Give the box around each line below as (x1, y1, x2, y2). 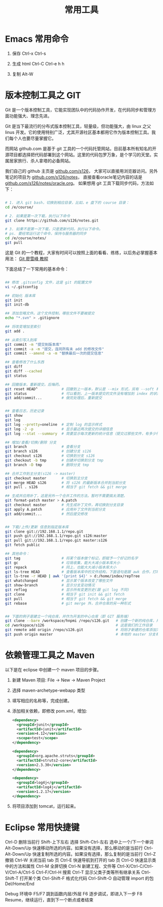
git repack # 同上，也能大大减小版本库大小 (5, 565, 116, 570)
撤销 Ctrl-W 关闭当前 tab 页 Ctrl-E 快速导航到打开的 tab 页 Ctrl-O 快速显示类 (5, 857, 157, 863)
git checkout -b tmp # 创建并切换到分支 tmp (5, 458, 104, 463)
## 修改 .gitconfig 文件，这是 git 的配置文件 (5, 280, 92, 285)
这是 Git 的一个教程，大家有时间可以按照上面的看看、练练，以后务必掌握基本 (5, 249, 158, 255)
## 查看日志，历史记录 (5, 408, 45, 414)
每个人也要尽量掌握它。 (9, 135, 56, 141)
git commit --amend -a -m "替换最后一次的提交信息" (5, 351, 104, 356)
